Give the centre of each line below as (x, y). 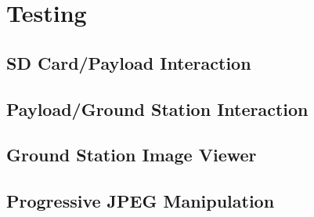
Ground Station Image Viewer (132, 155)
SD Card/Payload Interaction (129, 62)
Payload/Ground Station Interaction (157, 108)
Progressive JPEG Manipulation (141, 201)
